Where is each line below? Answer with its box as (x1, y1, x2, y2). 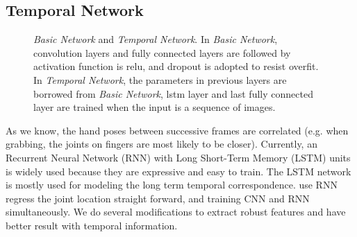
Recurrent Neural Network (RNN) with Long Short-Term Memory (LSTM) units (6, 150, 351, 164)
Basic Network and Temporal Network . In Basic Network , (33, 32, 278, 46)
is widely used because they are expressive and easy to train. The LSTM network (6, 164, 351, 178)
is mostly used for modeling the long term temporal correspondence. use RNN (6, 177, 338, 192)
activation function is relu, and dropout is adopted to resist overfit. (33, 59, 319, 73)
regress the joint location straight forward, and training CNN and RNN (6, 191, 310, 205)
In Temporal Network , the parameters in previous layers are (33, 72, 287, 87)
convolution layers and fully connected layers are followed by (33, 45, 291, 60)
